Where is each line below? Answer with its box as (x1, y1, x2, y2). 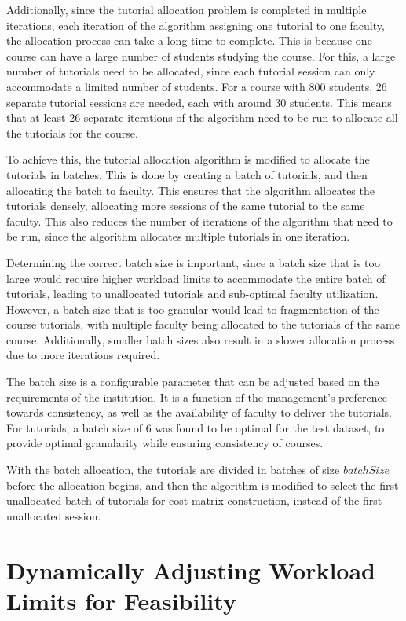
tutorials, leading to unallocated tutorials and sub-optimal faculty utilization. (6, 285, 379, 302)
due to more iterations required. (6, 347, 160, 363)
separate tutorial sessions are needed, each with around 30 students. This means (6, 94, 392, 110)
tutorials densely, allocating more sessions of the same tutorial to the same (6, 197, 365, 214)
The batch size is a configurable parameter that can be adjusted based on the (6, 373, 379, 390)
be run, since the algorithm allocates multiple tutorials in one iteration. (6, 228, 350, 244)
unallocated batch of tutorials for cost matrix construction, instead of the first (6, 492, 382, 509)
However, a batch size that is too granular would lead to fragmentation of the (6, 300, 379, 317)
